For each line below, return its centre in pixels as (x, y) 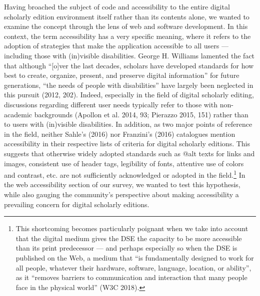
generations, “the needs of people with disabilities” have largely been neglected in (129, 85)
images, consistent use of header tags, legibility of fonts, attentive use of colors (124, 163)
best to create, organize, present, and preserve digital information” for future (122, 75)
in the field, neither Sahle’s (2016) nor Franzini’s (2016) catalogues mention (120, 134)
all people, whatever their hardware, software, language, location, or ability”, (133, 267)
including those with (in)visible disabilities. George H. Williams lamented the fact (129, 55)
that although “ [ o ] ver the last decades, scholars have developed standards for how (129, 65)
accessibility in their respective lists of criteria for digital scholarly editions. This (127, 144)
